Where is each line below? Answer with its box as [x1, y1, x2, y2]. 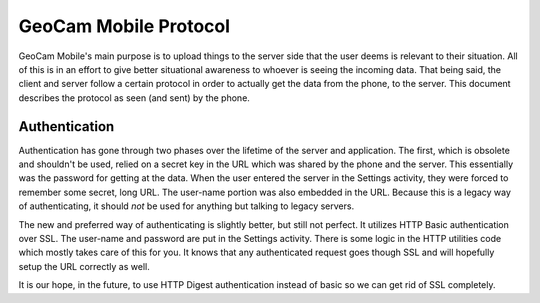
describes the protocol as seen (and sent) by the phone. [18, 91, 250, 104]
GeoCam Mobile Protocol [18, 15, 230, 37]
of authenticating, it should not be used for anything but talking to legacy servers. [18, 200, 355, 212]
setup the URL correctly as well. [18, 260, 150, 272]
